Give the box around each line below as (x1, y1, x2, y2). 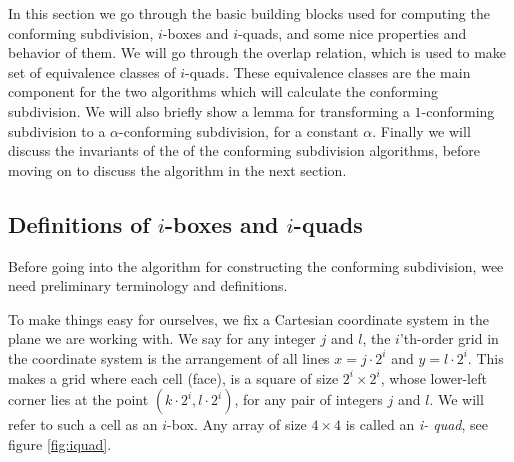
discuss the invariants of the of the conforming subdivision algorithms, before (8, 140, 481, 161)
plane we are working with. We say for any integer (8, 328, 316, 349)
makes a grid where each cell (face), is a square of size (8, 367, 339, 388)
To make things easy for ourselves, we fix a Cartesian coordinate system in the (8, 308, 489, 329)
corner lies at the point (8, 389, 149, 410)
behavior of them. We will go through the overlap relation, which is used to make (8, 42, 507, 63)
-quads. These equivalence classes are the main (185, 61, 471, 82)
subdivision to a (8, 120, 106, 141)
